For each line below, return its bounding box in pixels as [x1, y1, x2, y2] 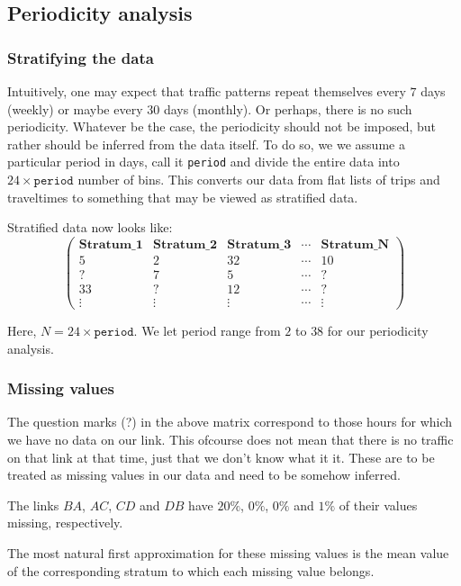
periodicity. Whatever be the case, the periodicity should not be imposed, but [7, 117, 436, 136]
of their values [339, 495, 418, 514]
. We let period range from [133, 321, 281, 340]
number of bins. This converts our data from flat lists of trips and [77, 170, 440, 189]
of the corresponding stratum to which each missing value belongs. [7, 561, 375, 580]
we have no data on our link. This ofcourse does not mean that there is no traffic [7, 430, 454, 449]
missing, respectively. [7, 513, 123, 532]
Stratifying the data [7, 46, 154, 68]
